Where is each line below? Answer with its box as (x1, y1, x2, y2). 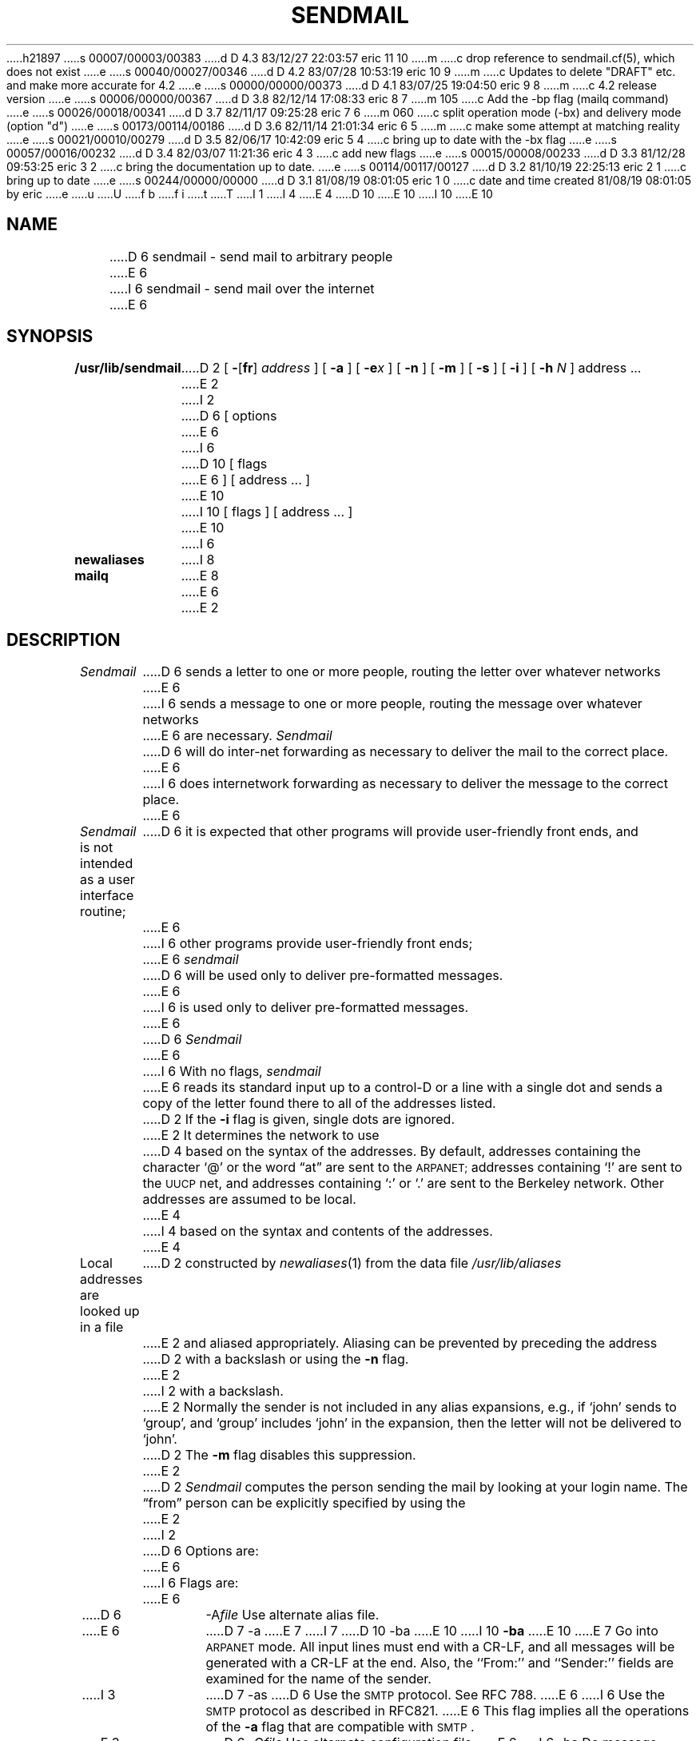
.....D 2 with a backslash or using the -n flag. (142, 1351, 409, 1368)
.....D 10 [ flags (181, 456, 268, 472)
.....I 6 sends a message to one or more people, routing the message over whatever (142, 695, 642, 712)
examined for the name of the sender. (205, 1671, 432, 1687)
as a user (80, 871, 135, 888)
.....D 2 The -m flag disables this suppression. (142, 1447, 416, 1464)
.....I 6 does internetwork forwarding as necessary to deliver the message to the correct (142, 775, 668, 792)
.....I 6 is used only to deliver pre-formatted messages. (142, 999, 469, 1016)
